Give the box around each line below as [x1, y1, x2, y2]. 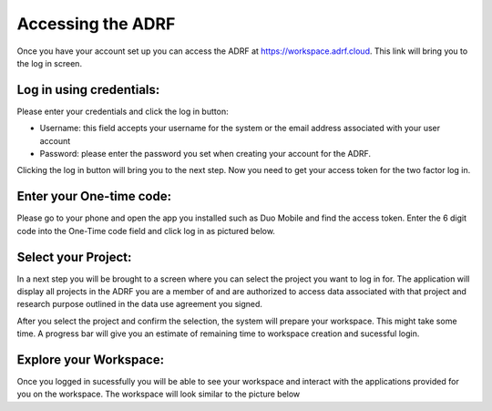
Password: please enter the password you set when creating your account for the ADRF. [39, 149, 372, 159]
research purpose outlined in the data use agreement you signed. [16, 299, 263, 310]
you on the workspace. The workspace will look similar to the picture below [16, 388, 301, 400]
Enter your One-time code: [16, 189, 172, 204]
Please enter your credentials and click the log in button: [16, 106, 229, 117]
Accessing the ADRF [16, 14, 176, 34]
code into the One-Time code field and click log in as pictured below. [16, 225, 275, 236]
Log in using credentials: [16, 82, 160, 98]
